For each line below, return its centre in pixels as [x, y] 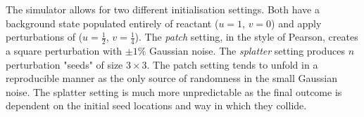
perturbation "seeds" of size [64, 64]
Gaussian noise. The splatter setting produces [247, 51]
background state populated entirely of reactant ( [112, 23]
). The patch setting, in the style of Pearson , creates [246, 37]
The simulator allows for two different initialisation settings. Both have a [163, 9]
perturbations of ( [44, 37]
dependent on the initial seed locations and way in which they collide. [156, 105]
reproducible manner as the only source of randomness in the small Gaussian [172, 78]
